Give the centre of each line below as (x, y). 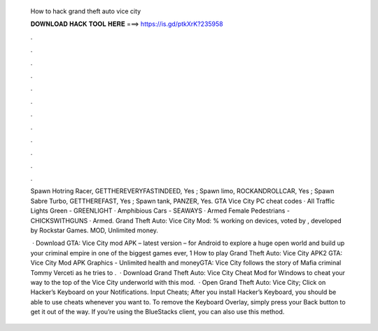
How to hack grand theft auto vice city (86, 11)
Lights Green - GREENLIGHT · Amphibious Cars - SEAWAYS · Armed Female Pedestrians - (160, 211)
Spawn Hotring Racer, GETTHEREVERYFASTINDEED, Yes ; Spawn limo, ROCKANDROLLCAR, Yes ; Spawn (182, 191)
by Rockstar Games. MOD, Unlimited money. (94, 230)
